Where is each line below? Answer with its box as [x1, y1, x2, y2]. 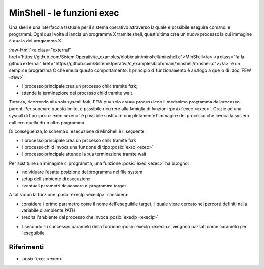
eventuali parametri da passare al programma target [21, 183, 126, 188]
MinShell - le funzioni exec [9, 7, 119, 18]
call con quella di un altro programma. [9, 120, 86, 125]
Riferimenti [9, 243, 44, 251]
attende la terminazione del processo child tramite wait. [21, 90, 133, 96]
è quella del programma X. [9, 38, 63, 44]
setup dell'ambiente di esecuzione [21, 176, 90, 182]
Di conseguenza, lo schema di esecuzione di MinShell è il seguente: [9, 128, 146, 134]
